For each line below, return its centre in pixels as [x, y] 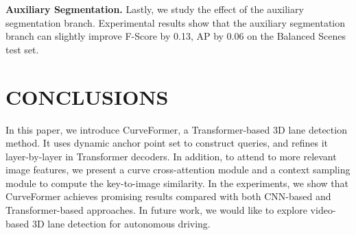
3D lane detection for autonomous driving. [121, 223]
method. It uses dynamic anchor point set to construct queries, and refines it [167, 143]
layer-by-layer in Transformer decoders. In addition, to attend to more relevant [171, 156]
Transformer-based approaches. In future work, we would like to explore [156, 210]
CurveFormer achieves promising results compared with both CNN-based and [168, 196]
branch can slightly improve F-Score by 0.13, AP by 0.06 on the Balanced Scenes [176, 36]
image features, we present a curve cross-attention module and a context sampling [178, 170]
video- [323, 210]
